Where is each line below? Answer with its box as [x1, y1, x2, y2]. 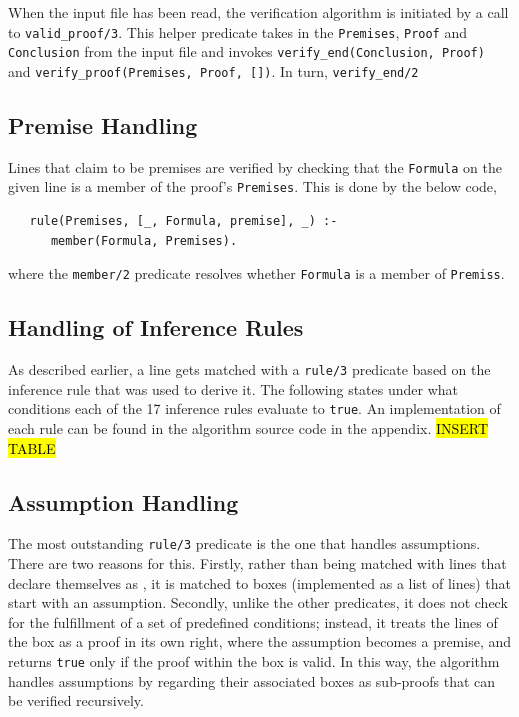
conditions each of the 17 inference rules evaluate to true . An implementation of [8, 398, 501, 419]
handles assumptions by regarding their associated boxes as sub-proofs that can [8, 670, 496, 691]
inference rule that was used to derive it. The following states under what [8, 378, 459, 399]
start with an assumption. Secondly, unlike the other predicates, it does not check [8, 592, 508, 613]
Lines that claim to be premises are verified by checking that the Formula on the [8, 156, 502, 177]
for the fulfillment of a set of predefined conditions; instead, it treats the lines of [8, 611, 498, 632]
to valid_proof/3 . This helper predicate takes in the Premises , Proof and [8, 21, 468, 42]
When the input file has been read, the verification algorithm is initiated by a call [8, 2, 509, 22]
